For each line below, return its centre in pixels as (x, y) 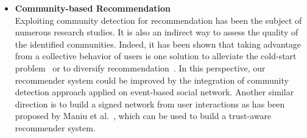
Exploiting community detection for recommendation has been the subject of (158, 20)
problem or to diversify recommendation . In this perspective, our (140, 67)
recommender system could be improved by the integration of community (152, 80)
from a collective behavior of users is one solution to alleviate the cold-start (156, 56)
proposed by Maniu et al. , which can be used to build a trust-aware (143, 116)
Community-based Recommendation (93, 8)
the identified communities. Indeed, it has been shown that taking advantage (158, 44)
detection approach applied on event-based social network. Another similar (154, 92)
